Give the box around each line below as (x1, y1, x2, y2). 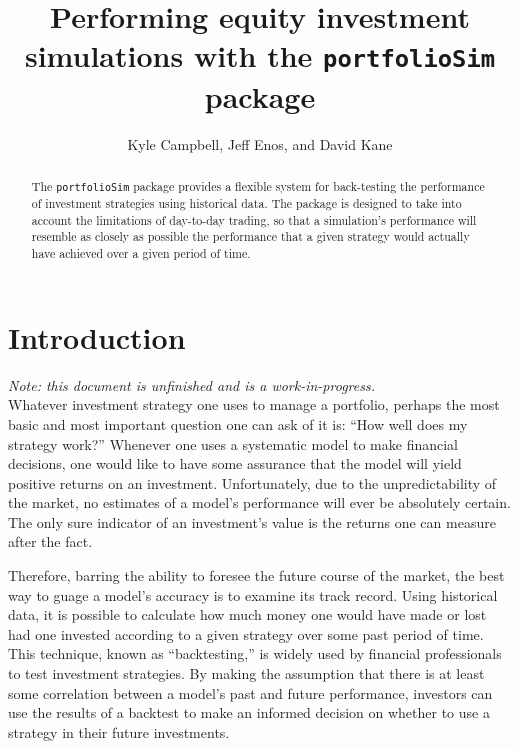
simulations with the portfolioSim (24, 35, 496, 76)
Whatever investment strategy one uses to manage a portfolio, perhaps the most (8, 394, 500, 415)
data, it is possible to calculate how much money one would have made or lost (8, 604, 487, 625)
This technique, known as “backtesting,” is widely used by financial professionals (8, 643, 502, 664)
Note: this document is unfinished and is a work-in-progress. (8, 374, 375, 395)
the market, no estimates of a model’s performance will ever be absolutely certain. (8, 492, 511, 513)
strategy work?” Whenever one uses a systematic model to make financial (8, 433, 458, 454)
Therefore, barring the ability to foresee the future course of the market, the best (8, 565, 505, 586)
